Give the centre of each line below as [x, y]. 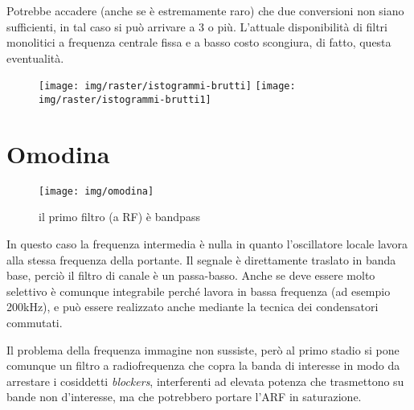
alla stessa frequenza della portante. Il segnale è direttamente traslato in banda [201, 259]
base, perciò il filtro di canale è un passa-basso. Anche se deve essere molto [191, 275]
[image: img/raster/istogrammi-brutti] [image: [167, 86]
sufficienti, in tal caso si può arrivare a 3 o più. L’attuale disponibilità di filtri [197, 26]
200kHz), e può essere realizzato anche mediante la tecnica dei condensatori [193, 307]
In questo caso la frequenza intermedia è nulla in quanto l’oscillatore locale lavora [207, 244]
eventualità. [35, 57]
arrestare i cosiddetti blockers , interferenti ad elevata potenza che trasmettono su [205, 381]
